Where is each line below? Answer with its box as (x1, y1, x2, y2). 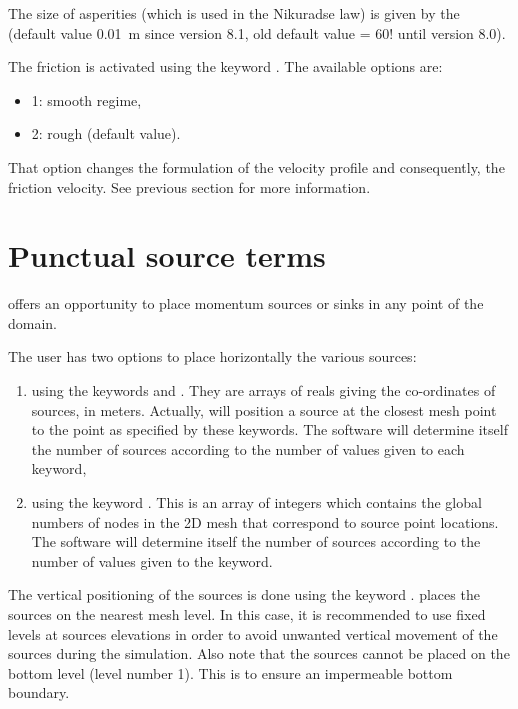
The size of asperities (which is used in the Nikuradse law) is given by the (8, 3, 460, 23)
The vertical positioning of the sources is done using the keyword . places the (8, 584, 480, 605)
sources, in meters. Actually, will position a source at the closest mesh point (31, 399, 497, 420)
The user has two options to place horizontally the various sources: (8, 346, 417, 367)
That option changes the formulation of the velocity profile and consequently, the (8, 156, 505, 177)
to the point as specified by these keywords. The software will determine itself (31, 419, 508, 440)
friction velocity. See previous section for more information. (8, 176, 371, 197)
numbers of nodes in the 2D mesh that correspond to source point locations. (31, 511, 499, 532)
